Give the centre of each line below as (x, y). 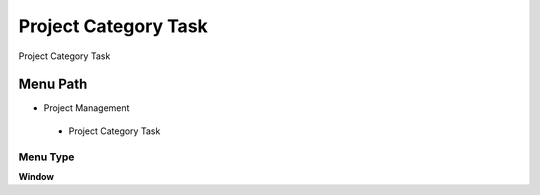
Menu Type (46, 157)
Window (36, 176)
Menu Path (53, 84)
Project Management (86, 108)
